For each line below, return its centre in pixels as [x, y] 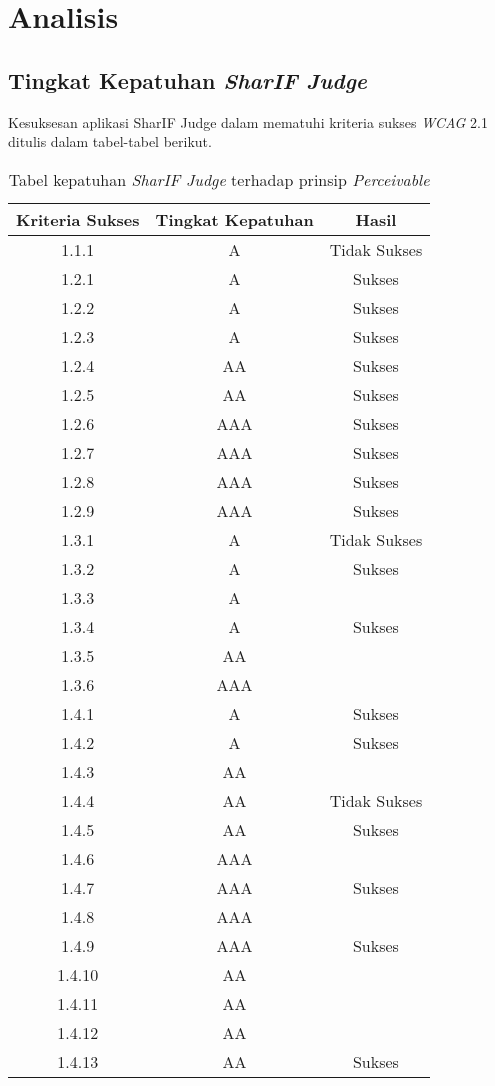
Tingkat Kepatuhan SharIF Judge [187, 79]
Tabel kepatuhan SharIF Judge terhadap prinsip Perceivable [219, 179]
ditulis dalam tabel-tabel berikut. [110, 141]
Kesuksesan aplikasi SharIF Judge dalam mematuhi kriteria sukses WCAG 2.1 [248, 121]
